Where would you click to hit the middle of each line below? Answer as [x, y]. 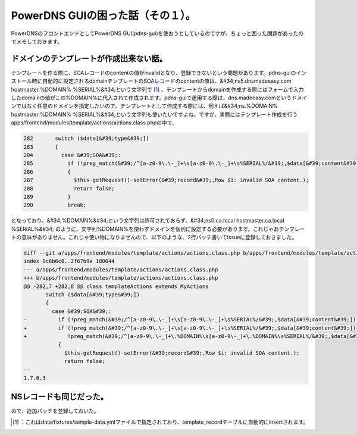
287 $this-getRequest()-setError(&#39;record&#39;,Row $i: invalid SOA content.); [166, 180]
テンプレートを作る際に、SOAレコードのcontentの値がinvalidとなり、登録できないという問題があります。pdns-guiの [154, 73]
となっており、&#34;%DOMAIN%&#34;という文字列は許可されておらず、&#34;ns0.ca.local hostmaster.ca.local [148, 221]
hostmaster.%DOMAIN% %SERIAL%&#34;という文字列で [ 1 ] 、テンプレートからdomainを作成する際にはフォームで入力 [157, 89]
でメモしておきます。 [37, 41]
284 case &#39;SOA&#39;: [72, 155]
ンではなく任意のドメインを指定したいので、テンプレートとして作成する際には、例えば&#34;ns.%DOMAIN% [145, 106]
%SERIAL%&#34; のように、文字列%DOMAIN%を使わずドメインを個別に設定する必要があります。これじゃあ [145, 229]
